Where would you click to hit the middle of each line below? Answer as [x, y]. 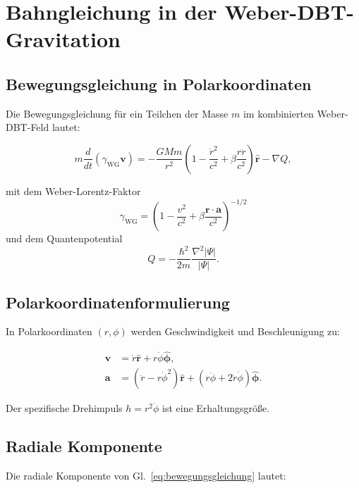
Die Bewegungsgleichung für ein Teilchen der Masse [117, 113]
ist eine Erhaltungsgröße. [216, 408]
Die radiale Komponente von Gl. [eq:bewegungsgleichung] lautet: [146, 476]
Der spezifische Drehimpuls [64, 408]
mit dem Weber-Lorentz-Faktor [73, 190]
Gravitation [63, 39]
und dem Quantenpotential [64, 238]
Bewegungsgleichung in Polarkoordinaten [159, 83]
